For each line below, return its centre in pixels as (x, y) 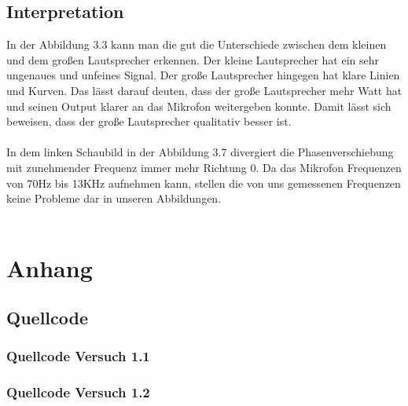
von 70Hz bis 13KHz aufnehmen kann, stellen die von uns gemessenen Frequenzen (204, 183)
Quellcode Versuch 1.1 (78, 356)
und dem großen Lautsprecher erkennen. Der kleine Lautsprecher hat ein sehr (193, 59)
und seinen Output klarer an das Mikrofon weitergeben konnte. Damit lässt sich (199, 106)
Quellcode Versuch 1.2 (78, 392)
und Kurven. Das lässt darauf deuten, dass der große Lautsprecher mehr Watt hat (204, 90)
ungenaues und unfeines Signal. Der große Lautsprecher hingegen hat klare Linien (203, 75)
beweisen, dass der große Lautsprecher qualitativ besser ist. (149, 121)
